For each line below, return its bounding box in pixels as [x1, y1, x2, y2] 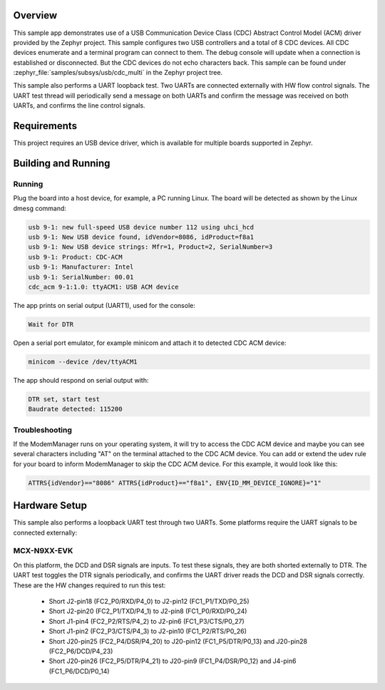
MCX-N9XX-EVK [13, 546, 73, 556]
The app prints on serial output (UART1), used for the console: [13, 302, 195, 310]
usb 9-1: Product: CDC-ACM [28, 253, 123, 261]
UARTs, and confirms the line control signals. [13, 101, 145, 110]
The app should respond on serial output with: [13, 376, 149, 384]
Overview [13, 9, 58, 21]
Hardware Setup [13, 500, 87, 512]
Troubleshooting [13, 425, 73, 435]
